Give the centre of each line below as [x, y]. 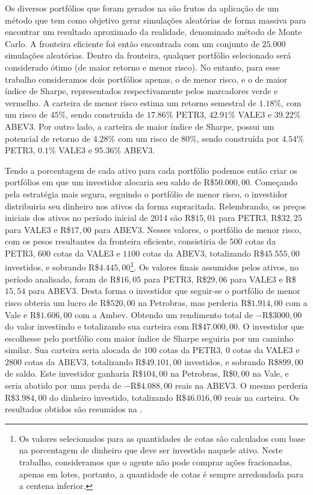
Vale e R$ [23, 314]
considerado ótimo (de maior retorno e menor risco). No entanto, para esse [142, 67]
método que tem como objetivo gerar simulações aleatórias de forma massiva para [156, 20]
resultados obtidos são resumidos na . [74, 409]
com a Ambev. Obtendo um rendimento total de [164, 314]
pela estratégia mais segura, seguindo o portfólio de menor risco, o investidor [146, 193]
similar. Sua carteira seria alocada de [73, 350]
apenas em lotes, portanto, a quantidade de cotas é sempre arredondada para [161, 474]
